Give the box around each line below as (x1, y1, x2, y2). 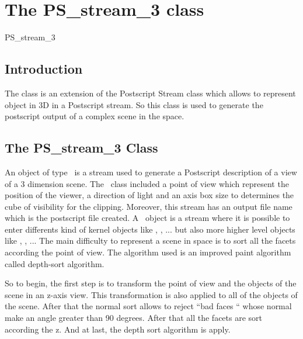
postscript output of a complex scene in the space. (5, 110, 184, 122)
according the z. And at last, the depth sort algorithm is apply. (5, 323, 231, 335)
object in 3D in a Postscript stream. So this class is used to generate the (5, 98, 263, 110)
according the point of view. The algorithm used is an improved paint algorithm (5, 246, 291, 258)
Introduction (5, 60, 83, 78)
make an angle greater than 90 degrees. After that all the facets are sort (5, 312, 263, 324)
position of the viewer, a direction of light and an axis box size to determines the (5, 189, 294, 201)
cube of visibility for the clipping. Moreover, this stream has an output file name (5, 200, 292, 212)
